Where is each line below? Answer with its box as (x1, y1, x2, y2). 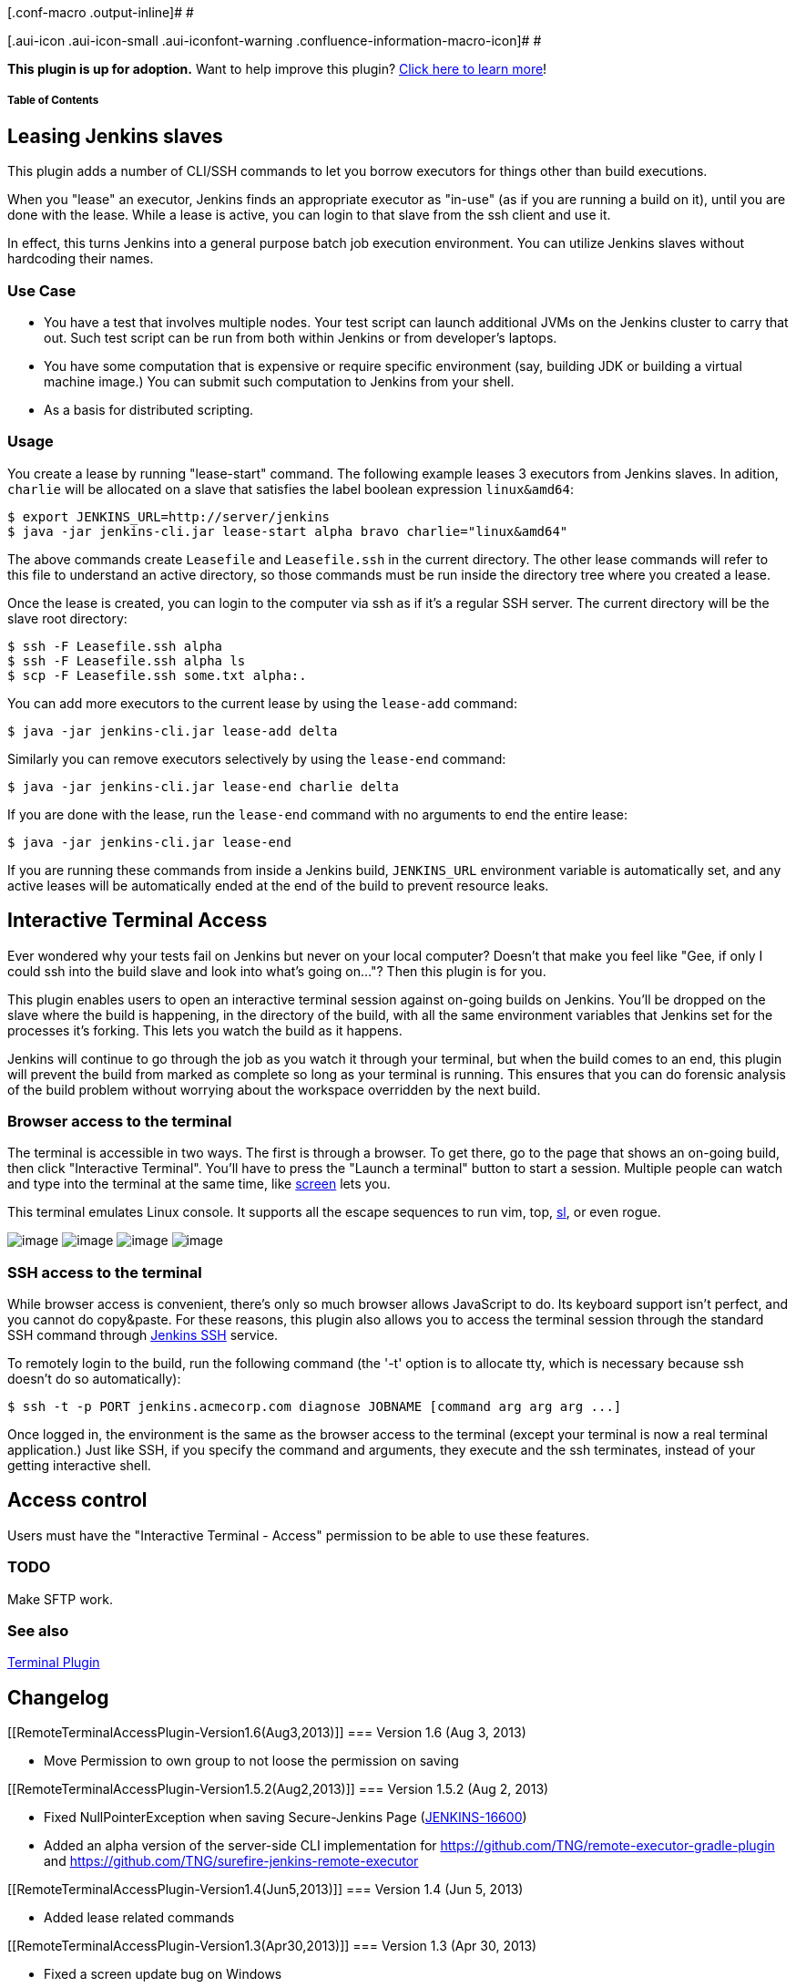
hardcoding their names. (7, 251, 154, 267)
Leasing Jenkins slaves (7, 124, 223, 148)
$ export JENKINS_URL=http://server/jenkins (7, 509, 331, 524)
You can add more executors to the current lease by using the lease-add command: (7, 695, 517, 711)
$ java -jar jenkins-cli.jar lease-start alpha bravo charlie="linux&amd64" (7, 523, 568, 539)
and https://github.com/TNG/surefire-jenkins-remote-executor (44, 1853, 419, 1870)
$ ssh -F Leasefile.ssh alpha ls (7, 653, 246, 668)
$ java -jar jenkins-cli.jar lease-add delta (7, 723, 338, 738)
